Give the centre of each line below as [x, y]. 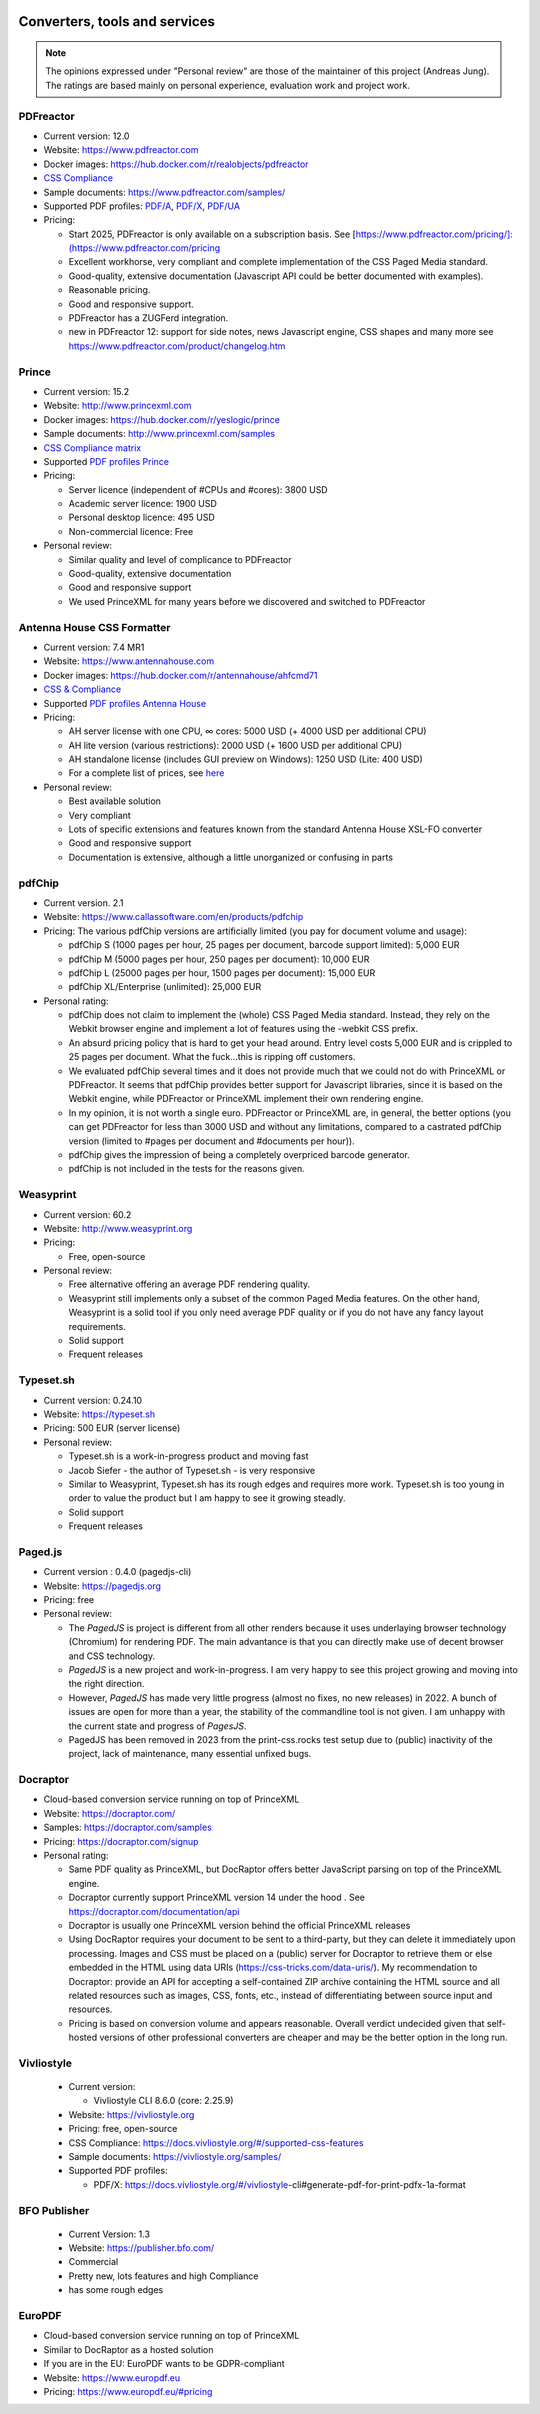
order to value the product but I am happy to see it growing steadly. [207, 1498]
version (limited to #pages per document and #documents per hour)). [211, 1141]
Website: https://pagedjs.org [102, 1586]
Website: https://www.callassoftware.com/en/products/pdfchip [173, 917]
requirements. [97, 1326]
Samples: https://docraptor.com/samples [127, 1827]
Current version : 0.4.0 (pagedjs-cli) [117, 1572]
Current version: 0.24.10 [93, 1400]
